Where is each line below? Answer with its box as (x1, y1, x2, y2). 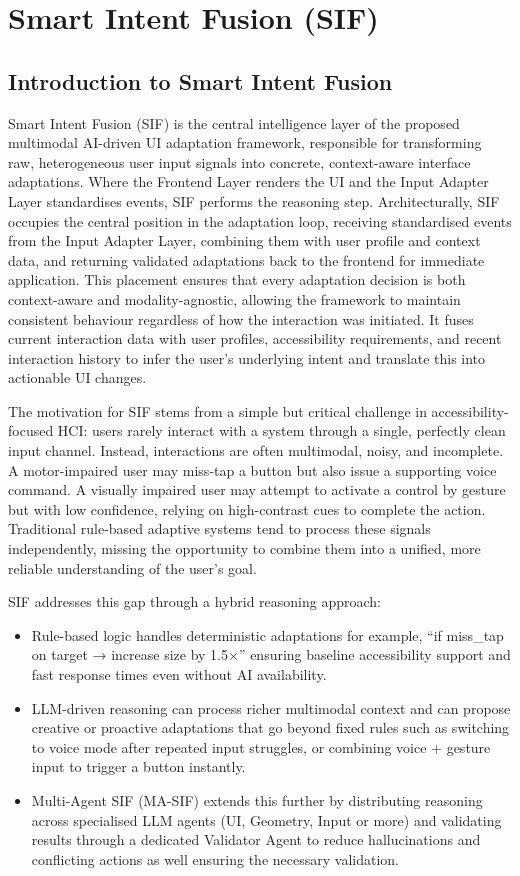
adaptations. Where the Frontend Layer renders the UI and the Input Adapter (8, 171, 489, 192)
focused (8, 420, 54, 441)
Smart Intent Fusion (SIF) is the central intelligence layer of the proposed (8, 112, 460, 133)
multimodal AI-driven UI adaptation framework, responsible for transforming (8, 132, 482, 153)
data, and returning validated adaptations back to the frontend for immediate (8, 249, 485, 270)
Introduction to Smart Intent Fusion (8, 65, 393, 96)
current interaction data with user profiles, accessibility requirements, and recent (8, 328, 502, 349)
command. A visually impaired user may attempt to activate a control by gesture (8, 479, 506, 500)
